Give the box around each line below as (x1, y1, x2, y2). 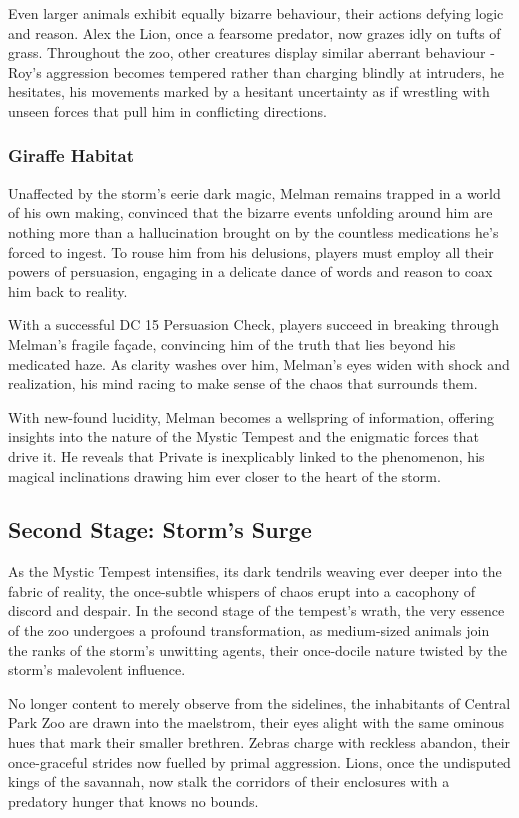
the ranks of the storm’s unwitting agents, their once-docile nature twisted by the (8, 639, 508, 660)
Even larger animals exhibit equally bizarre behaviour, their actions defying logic (8, 3, 504, 23)
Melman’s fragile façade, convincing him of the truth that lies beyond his (8, 333, 456, 354)
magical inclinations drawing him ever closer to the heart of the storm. (8, 465, 441, 486)
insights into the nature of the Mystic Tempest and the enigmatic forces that (8, 426, 480, 447)
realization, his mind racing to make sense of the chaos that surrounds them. (8, 373, 478, 394)
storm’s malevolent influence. (8, 659, 186, 680)
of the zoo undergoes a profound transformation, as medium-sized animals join (8, 620, 490, 641)
